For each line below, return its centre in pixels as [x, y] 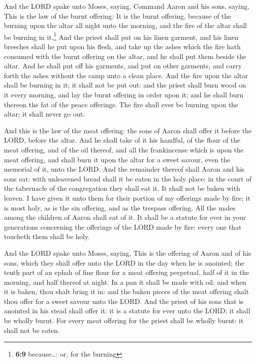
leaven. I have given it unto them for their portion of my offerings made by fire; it [127, 197]
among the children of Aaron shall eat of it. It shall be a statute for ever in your [125, 217]
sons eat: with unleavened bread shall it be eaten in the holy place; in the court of [128, 178]
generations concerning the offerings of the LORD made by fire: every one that [123, 226]
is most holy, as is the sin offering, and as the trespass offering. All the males [120, 207]
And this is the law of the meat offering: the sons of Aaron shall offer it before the [128, 130]
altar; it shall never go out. [45, 114]
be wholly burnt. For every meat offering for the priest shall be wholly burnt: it [124, 320]
